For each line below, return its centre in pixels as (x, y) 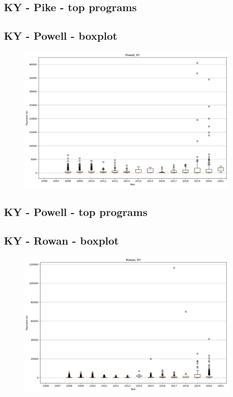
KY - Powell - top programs (76, 212)
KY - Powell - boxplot (61, 36)
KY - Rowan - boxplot (61, 240)
